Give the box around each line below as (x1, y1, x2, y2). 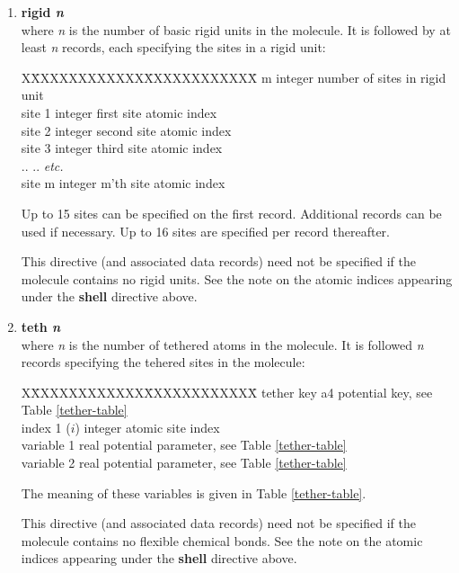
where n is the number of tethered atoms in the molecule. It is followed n (21, 335, 424, 354)
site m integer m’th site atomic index (21, 174, 225, 192)
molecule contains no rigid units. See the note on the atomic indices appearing (21, 269, 453, 288)
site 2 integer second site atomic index (21, 121, 232, 139)
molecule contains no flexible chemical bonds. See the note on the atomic (21, 531, 423, 550)
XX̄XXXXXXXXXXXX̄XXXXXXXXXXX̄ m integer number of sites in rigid (21, 67, 446, 86)
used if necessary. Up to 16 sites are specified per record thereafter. (21, 221, 390, 240)
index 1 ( (21, 417, 71, 436)
